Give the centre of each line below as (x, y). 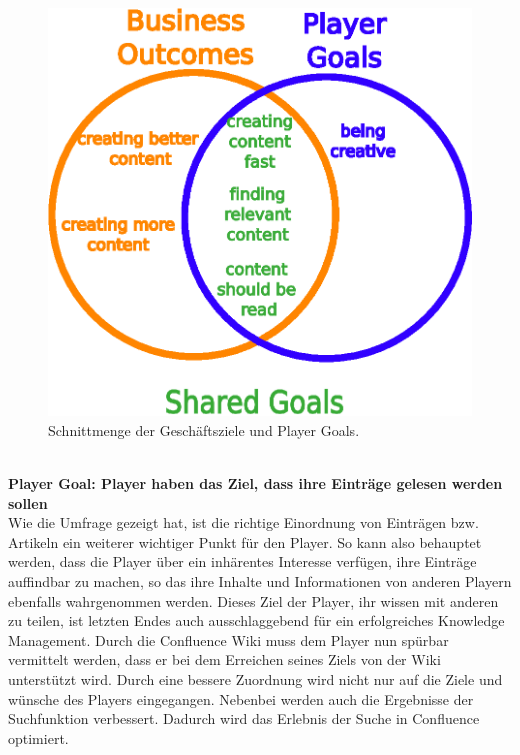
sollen (28, 502)
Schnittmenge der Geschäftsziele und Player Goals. (204, 429)
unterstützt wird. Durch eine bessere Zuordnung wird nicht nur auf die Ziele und (255, 678)
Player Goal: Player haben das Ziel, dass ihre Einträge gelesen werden (255, 482)
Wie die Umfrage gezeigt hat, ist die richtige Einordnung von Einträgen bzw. (243, 522)
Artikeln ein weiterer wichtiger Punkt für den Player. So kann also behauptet (245, 541)
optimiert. (38, 737)
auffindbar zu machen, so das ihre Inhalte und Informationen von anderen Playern (260, 580)
